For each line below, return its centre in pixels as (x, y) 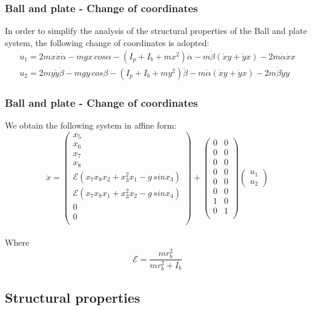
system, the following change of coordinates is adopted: (107, 42)
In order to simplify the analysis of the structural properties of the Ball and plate (156, 31)
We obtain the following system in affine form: (91, 125)
